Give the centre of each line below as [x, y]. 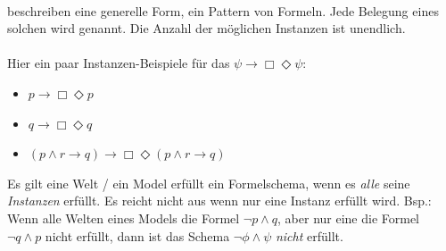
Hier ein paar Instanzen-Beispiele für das [119, 63]
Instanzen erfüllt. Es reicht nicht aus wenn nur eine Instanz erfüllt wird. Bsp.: [219, 201]
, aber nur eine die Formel [349, 218]
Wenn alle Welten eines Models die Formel [124, 218]
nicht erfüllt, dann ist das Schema [137, 235]
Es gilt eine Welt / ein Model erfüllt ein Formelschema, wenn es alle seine [209, 183]
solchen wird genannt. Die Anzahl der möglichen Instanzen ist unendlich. [206, 28]
